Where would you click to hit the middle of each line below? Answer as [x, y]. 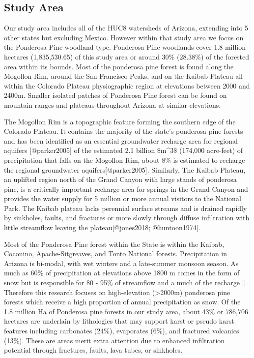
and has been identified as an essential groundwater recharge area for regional [121, 140]
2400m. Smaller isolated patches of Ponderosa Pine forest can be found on [115, 95]
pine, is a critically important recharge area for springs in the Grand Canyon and [126, 189]
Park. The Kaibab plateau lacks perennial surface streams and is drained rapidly [126, 208]
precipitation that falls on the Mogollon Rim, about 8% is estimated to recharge [125, 160]
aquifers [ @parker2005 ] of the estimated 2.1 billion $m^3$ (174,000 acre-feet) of [124, 150]
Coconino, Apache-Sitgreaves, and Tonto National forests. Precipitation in [116, 254]
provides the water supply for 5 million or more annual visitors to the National [123, 198]
